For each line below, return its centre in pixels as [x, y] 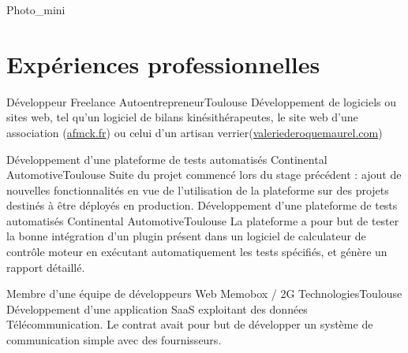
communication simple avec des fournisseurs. [114, 340]
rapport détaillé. [46, 267]
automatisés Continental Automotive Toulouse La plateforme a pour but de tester [203, 220]
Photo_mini [36, 9]
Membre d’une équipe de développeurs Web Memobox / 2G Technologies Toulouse [204, 294]
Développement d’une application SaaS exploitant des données [157, 308]
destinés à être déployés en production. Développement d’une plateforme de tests [202, 205]
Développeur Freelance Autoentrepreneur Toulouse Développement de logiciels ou [202, 101]
